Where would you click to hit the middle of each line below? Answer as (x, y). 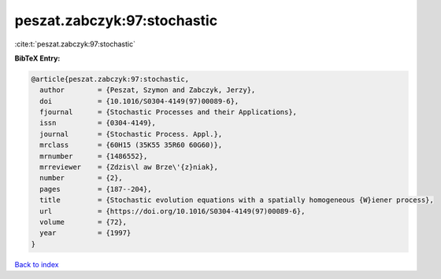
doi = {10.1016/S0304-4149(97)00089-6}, (139, 101)
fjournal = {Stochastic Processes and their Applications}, (169, 112)
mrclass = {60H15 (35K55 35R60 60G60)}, (131, 145)
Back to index (37, 264)
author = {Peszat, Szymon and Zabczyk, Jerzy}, (148, 90)
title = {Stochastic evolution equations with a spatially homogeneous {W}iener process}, (237, 200)
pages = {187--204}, (96, 189)
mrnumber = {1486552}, (94, 156)
